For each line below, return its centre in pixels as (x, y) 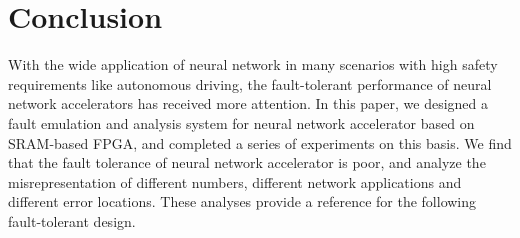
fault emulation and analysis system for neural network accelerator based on (241, 122)
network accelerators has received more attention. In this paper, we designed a (248, 103)
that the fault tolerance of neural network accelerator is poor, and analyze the (247, 162)
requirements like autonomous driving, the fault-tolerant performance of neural (250, 83)
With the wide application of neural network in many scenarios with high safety (253, 64)
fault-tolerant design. (72, 220)
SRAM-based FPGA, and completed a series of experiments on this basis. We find (260, 142)
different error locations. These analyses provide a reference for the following (242, 201)
